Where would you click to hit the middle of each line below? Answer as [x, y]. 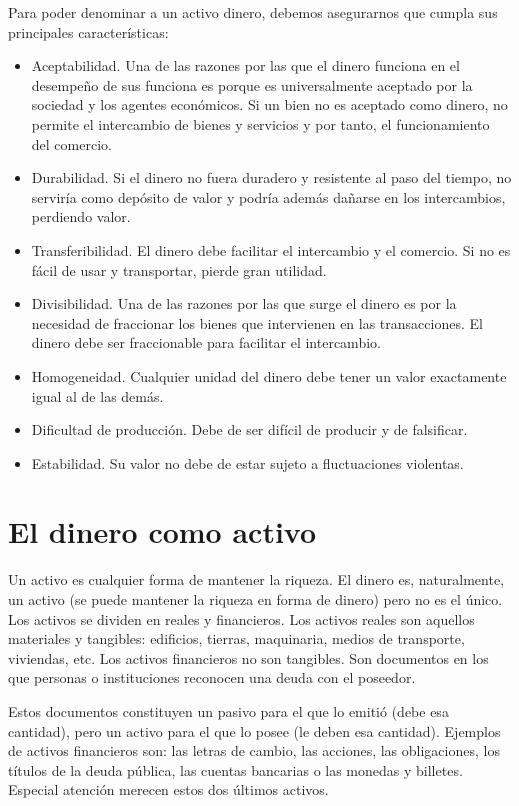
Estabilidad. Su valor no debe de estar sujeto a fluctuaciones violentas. [247, 462]
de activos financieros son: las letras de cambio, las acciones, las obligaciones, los [254, 750]
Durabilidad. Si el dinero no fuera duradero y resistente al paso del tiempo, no [271, 177]
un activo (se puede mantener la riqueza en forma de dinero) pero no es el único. [255, 599]
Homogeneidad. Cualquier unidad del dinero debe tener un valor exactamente [269, 375]
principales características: [88, 31]
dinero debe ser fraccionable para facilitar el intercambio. [206, 342]
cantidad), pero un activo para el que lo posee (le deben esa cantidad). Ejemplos [254, 730]
